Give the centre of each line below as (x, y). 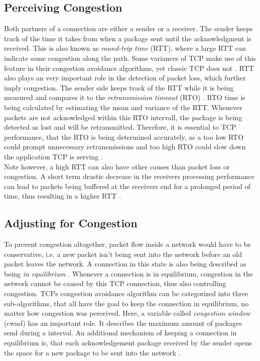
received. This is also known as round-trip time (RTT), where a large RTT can (125, 48)
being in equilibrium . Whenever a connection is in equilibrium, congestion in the (128, 273)
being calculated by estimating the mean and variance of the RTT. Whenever (123, 107)
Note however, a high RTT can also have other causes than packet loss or (117, 166)
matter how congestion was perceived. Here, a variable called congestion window (127, 313)
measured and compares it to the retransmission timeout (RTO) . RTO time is (125, 97)
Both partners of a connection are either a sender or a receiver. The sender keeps (128, 28)
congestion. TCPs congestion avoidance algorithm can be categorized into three (126, 293)
